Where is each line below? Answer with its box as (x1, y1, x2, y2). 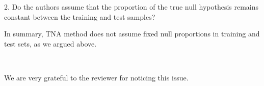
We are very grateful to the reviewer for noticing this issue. (4, 72, 189, 82)
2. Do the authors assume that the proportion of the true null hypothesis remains (4, 2, 259, 12)
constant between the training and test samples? (4, 11, 155, 22)
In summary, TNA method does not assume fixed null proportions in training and (4, 28, 260, 39)
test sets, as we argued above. (4, 38, 97, 49)
